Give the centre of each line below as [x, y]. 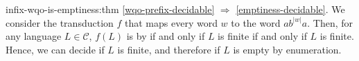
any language [34, 36]
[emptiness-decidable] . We [290, 9]
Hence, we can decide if [55, 49]
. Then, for [330, 22]
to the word [256, 22]
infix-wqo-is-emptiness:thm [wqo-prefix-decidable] [110, 9]
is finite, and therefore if [169, 49]
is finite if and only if [262, 36]
